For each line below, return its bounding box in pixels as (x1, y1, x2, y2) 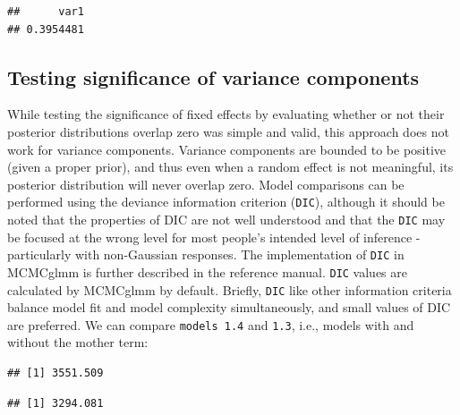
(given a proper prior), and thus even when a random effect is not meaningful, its (7, 157, 454, 176)
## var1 (7, 5, 84, 18)
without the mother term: (7, 333, 149, 351)
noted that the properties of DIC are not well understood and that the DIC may (7, 210, 446, 229)
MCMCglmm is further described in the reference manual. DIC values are (7, 262, 407, 281)
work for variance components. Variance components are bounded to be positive (7, 140, 447, 158)
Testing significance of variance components (7, 63, 420, 90)
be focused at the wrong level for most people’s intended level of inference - (7, 227, 421, 246)
